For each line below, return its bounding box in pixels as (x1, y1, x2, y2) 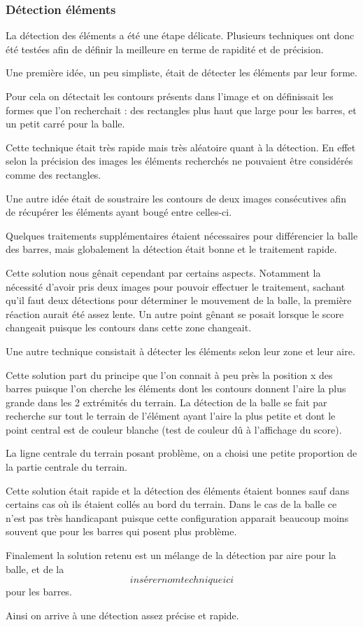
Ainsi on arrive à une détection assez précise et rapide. (6, 607, 239, 622)
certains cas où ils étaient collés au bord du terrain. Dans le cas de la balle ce (6, 497, 337, 511)
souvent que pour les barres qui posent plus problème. (6, 524, 237, 539)
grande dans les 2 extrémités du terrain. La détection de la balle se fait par (6, 394, 327, 409)
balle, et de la (6, 561, 64, 576)
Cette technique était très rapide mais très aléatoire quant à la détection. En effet (6, 139, 356, 154)
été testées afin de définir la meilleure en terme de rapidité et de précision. (6, 41, 324, 56)
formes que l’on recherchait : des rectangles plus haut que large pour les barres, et (6, 102, 357, 117)
